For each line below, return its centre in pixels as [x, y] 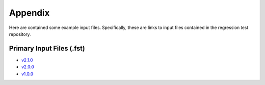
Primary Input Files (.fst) [47, 48]
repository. [20, 34]
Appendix [29, 13]
